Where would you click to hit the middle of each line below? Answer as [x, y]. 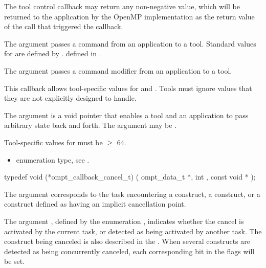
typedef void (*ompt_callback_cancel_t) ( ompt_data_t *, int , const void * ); [130, 177]
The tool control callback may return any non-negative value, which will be [122, 6]
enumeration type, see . [53, 159]
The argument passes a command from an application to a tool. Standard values [130, 43]
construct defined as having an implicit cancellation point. [95, 204]
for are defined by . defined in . [53, 53]
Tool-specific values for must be [53, 142]
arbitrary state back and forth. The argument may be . [91, 125]
